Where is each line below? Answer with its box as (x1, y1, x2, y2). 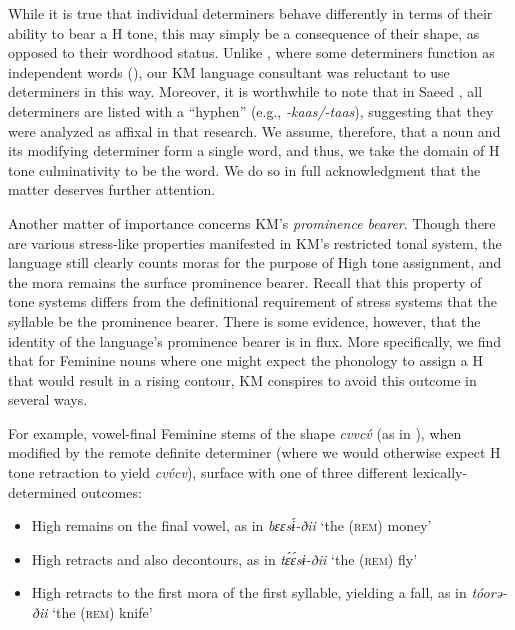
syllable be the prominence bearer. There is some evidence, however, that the (8, 310, 481, 331)
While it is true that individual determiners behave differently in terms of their (8, 3, 493, 23)
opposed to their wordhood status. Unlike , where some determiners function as (8, 42, 495, 63)
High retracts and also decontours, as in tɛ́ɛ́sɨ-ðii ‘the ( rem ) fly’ (31, 548, 418, 569)
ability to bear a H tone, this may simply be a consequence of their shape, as (8, 22, 480, 43)
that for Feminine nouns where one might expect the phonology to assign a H (8, 350, 483, 371)
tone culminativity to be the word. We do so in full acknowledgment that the (8, 159, 481, 180)
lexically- (412, 462, 468, 483)
